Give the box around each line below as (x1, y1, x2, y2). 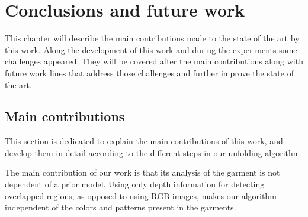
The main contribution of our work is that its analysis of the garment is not (5, 166, 280, 179)
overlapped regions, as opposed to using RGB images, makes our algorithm (5, 189, 277, 202)
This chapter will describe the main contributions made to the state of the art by (5, 32, 300, 44)
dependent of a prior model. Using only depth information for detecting (5, 178, 265, 190)
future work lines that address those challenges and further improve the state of (5, 66, 294, 79)
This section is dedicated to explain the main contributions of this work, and (5, 135, 283, 147)
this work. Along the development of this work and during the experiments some (5, 43, 297, 56)
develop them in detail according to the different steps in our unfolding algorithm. (5, 146, 303, 158)
